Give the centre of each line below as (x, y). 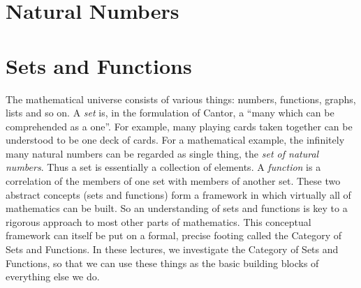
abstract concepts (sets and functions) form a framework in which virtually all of (178, 194)
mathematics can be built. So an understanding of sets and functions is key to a (177, 208)
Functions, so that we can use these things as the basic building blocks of (162, 263)
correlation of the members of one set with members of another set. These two (173, 181)
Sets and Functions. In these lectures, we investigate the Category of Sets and (172, 249)
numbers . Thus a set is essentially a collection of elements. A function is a (163, 167)
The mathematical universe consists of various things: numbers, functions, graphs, (181, 99)
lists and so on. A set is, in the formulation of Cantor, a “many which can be (170, 113)
